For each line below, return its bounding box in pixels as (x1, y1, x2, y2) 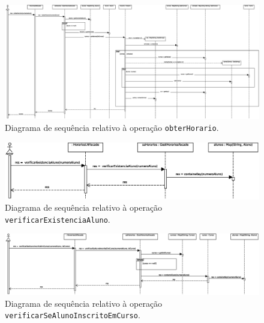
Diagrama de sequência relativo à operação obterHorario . (5, 121, 219, 134)
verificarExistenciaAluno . (5, 213, 110, 225)
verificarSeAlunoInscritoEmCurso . (5, 309, 140, 321)
